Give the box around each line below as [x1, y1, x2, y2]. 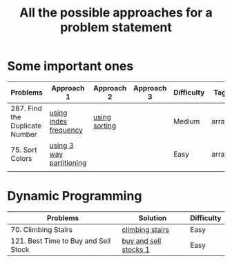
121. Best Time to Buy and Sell [10, 236, 111, 246]
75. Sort [10, 145, 37, 155]
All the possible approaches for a [19, 5, 213, 21]
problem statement [59, 19, 173, 35]
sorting [93, 121, 117, 130]
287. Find [10, 104, 43, 113]
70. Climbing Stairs [10, 224, 72, 234]
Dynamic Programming [7, 188, 142, 204]
